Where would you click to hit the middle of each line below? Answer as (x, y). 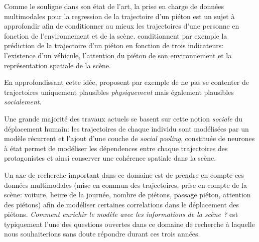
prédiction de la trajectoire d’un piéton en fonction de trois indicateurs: (114, 45)
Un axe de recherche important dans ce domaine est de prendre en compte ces (124, 174)
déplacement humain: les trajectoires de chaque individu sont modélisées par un (126, 128)
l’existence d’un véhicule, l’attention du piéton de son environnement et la (118, 55)
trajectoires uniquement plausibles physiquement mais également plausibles (119, 92)
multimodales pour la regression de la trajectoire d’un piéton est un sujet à (119, 16)
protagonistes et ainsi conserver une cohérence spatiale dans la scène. (110, 158)
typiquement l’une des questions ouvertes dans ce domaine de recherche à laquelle (129, 224)
